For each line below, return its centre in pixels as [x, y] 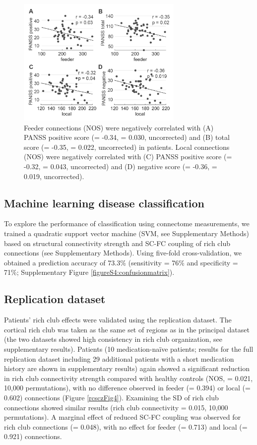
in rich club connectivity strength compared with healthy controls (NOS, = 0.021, [128, 378]
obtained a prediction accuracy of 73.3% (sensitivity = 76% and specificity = [121, 262]
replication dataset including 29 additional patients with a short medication [119, 358]
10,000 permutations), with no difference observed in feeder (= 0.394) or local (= [127, 388]
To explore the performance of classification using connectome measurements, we [127, 223]
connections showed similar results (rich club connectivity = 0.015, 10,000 [116, 407]
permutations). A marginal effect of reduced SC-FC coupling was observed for [122, 417]
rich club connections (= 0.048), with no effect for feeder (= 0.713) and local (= [126, 426]
